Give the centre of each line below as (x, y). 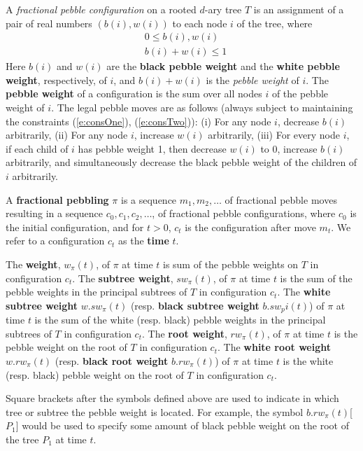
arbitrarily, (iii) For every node (274, 135)
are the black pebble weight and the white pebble (223, 66)
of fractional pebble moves (281, 199)
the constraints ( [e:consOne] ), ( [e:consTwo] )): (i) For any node (138, 121)
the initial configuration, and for (75, 227)
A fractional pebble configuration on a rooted (101, 9)
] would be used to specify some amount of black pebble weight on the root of (182, 425)
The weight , (33, 264)
